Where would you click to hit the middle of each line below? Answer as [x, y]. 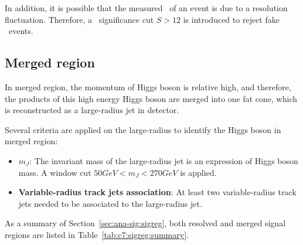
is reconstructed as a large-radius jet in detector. [92, 110]
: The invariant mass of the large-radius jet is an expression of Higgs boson [164, 160]
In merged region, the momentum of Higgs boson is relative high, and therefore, [148, 86]
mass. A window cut [55, 172]
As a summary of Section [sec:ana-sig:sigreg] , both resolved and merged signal [145, 223]
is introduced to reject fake [231, 19]
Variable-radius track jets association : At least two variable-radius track [157, 192]
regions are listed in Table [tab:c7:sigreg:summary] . [97, 234]
